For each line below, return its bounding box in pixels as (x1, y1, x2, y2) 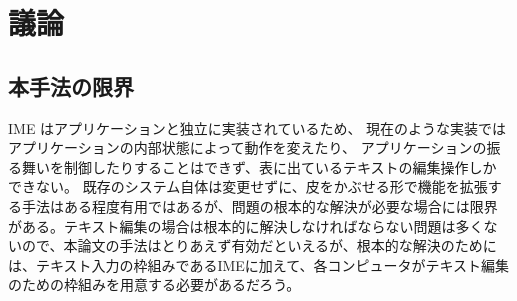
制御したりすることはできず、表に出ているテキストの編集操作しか (63, 156, 497, 177)
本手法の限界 (8, 70, 134, 101)
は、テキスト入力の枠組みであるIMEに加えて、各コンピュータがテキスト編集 (8, 254, 510, 275)
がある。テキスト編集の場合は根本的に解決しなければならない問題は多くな (8, 215, 498, 236)
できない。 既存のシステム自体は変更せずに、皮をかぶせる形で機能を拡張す (8, 176, 502, 197)
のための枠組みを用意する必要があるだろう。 (8, 274, 301, 295)
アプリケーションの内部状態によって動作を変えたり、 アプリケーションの (8, 137, 487, 158)
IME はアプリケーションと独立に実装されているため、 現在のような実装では (8, 117, 507, 138)
